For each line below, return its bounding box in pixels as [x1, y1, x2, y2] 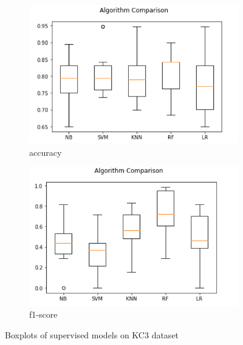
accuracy [29, 146, 62, 158]
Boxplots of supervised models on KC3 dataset [5, 329, 179, 341]
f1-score [29, 308, 58, 321]
